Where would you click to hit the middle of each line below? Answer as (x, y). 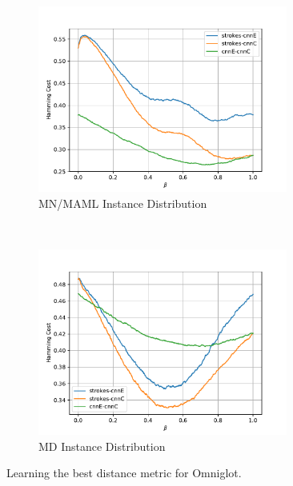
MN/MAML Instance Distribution (123, 203)
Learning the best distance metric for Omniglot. (124, 473)
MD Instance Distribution (102, 446)
